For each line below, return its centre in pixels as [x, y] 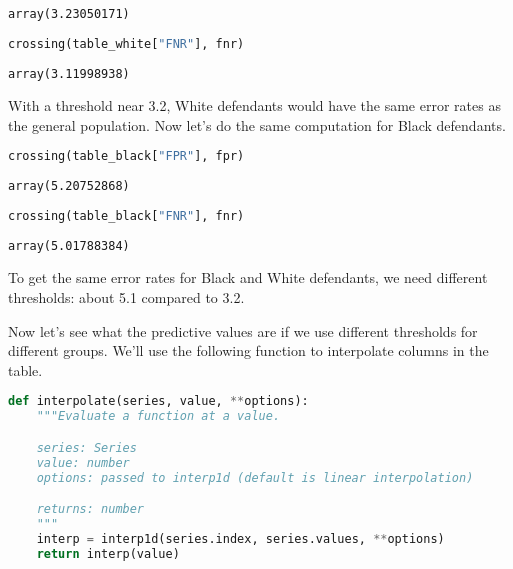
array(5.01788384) [69, 245]
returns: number [90, 509]
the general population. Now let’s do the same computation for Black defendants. [257, 124]
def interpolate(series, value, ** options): [158, 401]
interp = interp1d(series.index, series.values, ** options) [240, 538]
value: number [83, 462]
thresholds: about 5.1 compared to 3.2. [126, 297]
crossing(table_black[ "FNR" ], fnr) [126, 215]
